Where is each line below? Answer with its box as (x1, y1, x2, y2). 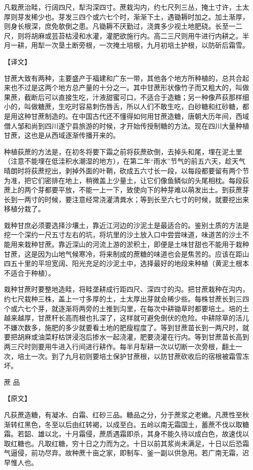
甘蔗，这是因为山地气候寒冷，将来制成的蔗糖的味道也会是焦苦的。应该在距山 (4, 248, 249, 259)
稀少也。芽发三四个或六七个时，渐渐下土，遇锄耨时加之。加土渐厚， (31, 11, 249, 21)
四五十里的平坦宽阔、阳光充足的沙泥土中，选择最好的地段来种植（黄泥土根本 (4, 258, 249, 268)
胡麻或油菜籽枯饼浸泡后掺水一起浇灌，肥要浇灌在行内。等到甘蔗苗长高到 (17, 332, 249, 342)
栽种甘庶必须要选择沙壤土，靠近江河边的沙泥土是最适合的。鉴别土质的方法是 (4, 220, 249, 230)
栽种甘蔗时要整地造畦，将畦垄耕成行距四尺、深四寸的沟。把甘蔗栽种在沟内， (4, 284, 249, 294)
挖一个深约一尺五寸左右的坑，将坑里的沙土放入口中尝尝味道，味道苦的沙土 (4, 229, 242, 240)
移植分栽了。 (4, 204, 45, 214)
